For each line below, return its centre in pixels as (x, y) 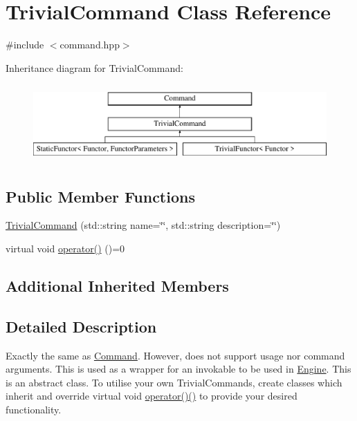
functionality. (34, 410)
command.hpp (90, 45)
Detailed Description (81, 326)
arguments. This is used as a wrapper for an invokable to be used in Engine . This (178, 369)
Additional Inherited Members (117, 286)
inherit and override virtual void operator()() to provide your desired (152, 396)
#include (25, 45)
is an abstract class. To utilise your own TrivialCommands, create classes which (174, 382)
